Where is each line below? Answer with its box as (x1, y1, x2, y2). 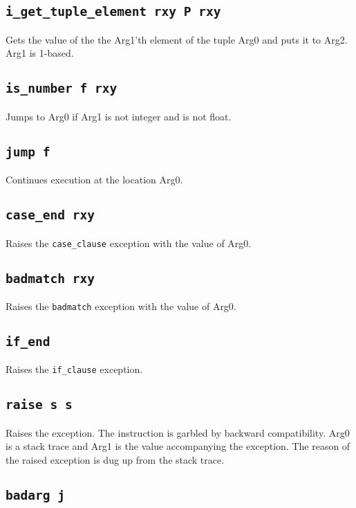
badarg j (6, 487, 65, 502)
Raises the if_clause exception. (6, 362, 143, 377)
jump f (6, 144, 50, 159)
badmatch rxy (6, 271, 95, 286)
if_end (6, 334, 50, 349)
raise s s (6, 397, 73, 412)
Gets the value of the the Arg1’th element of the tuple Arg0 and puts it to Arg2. (6, 32, 348, 46)
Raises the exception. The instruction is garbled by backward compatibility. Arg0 (6, 425, 350, 439)
